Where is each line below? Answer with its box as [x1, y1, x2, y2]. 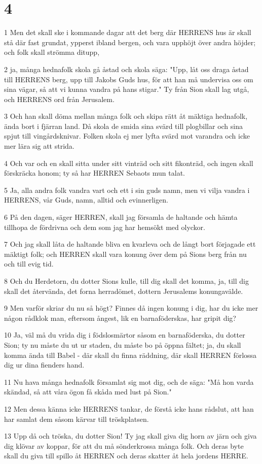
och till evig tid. [4, 258, 54, 269]
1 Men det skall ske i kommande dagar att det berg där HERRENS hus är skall [4, 27, 251, 38]
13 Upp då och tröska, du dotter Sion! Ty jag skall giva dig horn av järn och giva [4, 430, 257, 441]
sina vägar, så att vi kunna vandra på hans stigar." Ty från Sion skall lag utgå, [4, 84, 249, 94]
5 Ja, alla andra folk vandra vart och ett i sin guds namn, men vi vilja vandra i [4, 184, 250, 195]
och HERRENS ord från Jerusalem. [4, 93, 115, 104]
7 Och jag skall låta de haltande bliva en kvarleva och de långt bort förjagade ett [4, 239, 256, 249]
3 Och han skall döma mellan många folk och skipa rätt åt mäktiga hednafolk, [4, 111, 248, 121]
